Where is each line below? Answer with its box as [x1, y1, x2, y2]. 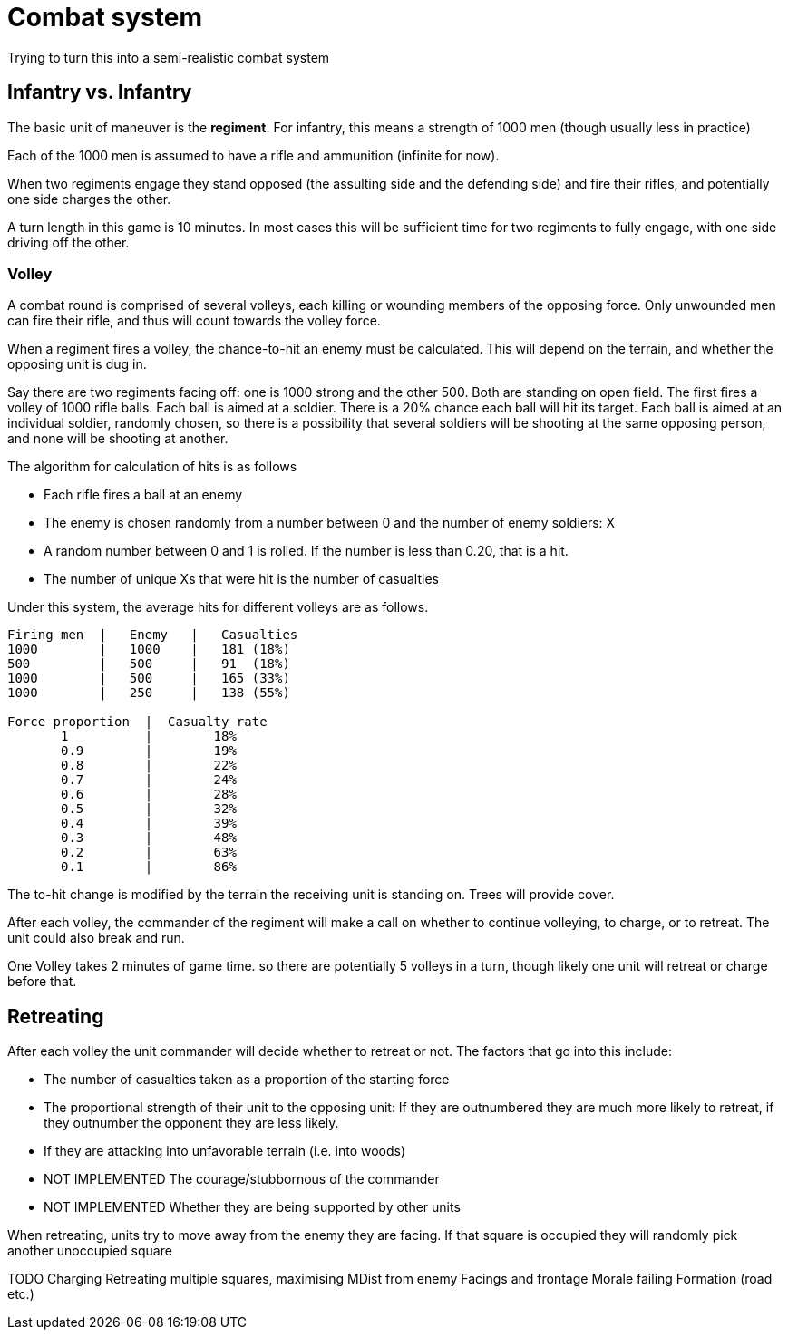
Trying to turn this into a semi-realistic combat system [7, 49, 330, 65]
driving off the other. [7, 234, 130, 250]
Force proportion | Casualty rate [7, 714, 268, 730]
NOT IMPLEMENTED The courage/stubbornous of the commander [44, 1171, 440, 1187]
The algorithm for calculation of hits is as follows [7, 459, 297, 475]
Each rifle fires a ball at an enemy [44, 487, 243, 503]
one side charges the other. [7, 190, 171, 207]
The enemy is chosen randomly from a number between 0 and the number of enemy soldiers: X [44, 515, 616, 531]
